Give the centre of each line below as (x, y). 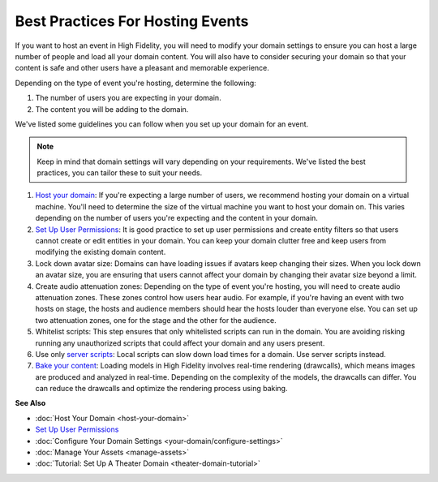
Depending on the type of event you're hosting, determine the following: (136, 83)
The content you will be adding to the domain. (112, 109)
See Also (30, 403)
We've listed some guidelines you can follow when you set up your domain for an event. (162, 124)
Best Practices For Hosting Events (132, 21)
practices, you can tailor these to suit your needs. (120, 173)
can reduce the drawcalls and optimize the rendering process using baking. (161, 389)
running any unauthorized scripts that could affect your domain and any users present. (180, 343)
